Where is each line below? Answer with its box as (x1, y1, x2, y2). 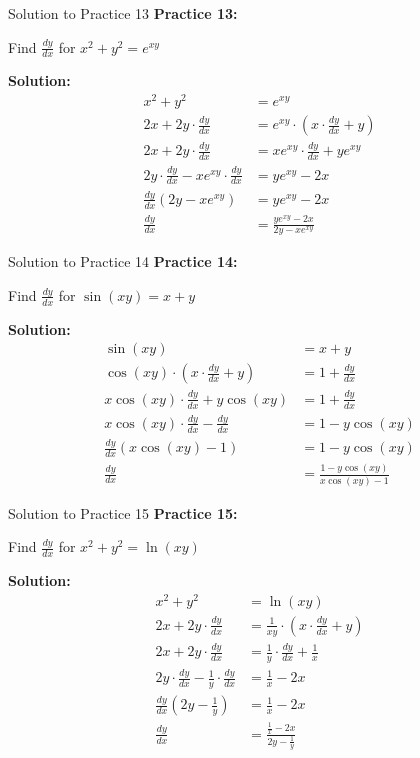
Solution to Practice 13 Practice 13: (8, 3, 238, 23)
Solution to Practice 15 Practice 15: (8, 502, 238, 523)
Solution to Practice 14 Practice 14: (8, 251, 238, 272)
